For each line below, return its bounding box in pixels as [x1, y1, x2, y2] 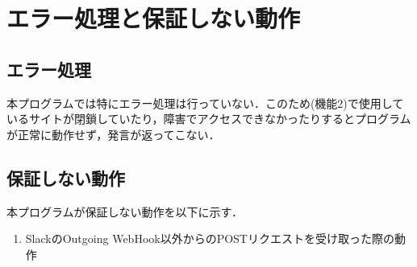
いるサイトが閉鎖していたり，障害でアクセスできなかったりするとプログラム [6, 110, 411, 127]
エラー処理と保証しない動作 [6, 2, 301, 35]
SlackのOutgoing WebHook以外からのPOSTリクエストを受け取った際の [25, 230, 394, 247]
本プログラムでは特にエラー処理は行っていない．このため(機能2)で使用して [6, 94, 404, 111]
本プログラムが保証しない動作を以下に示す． [6, 203, 244, 220]
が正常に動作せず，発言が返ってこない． [6, 125, 220, 142]
